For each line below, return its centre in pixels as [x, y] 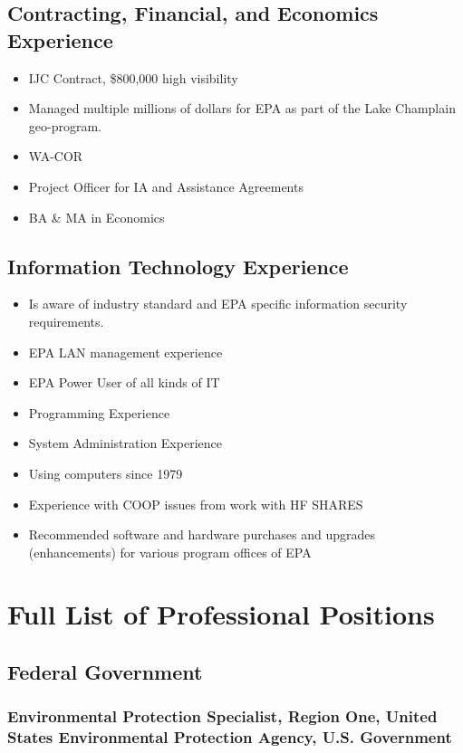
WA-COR [56, 156]
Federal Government [105, 672]
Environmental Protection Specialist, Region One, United [222, 716]
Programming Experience [99, 412]
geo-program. [65, 125]
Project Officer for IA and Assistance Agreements [166, 186]
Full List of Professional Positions [221, 614]
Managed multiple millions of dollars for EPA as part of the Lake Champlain [242, 108]
